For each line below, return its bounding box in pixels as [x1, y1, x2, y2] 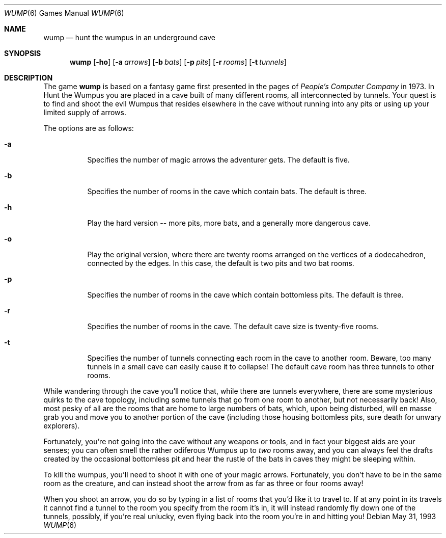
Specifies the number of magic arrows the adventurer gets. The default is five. [87, 155, 350, 164]
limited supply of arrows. [43, 108, 126, 117]
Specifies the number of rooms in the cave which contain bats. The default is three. [87, 187, 367, 196]
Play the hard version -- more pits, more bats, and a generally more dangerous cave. [87, 219, 371, 227]
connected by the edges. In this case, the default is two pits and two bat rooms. [87, 259, 354, 267]
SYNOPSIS [4, 49, 41, 58]
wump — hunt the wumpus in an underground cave [43, 33, 215, 42]
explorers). [43, 421, 80, 430]
